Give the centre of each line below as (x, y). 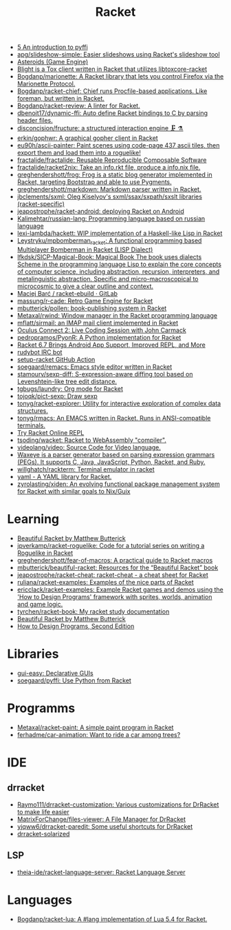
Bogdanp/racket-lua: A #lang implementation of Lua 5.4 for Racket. (112, 919)
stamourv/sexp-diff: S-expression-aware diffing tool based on (105, 374)
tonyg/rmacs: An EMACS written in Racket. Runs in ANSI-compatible (114, 418)
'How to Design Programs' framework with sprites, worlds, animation (114, 596)
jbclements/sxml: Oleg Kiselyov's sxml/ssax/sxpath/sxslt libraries (110, 196)
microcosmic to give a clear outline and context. (85, 286)
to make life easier (43, 811)
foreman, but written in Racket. (61, 99)
